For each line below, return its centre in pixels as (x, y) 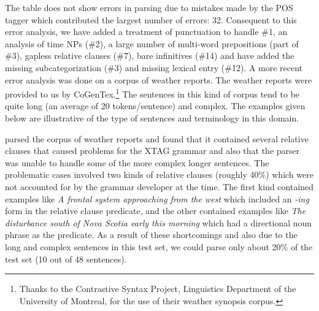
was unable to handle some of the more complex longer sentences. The (137, 162)
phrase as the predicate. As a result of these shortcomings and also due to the (151, 235)
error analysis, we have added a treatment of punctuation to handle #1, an (146, 32)
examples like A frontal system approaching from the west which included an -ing (157, 198)
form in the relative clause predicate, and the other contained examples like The (156, 211)
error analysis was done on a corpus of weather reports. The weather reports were (159, 79)
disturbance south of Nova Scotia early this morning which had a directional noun (159, 222)
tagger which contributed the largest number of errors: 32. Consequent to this (151, 19)
